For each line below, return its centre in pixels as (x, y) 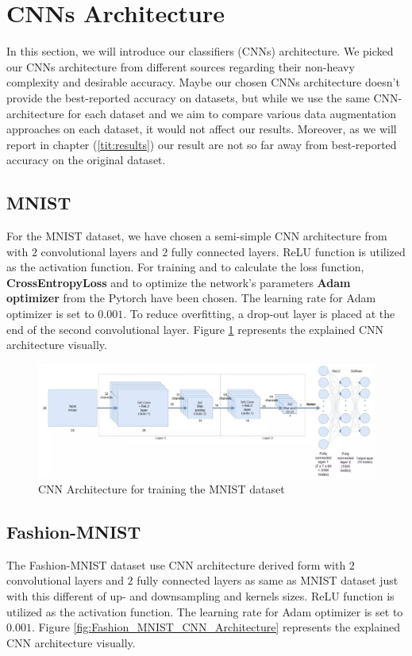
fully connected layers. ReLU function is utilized (288, 251)
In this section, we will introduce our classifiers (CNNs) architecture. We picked (200, 51)
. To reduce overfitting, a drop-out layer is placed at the (259, 314)
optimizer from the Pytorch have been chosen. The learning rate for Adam (191, 298)
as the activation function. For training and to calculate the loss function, (185, 267)
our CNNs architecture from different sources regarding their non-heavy (181, 66)
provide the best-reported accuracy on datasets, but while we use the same (188, 97)
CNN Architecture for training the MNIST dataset (162, 489)
